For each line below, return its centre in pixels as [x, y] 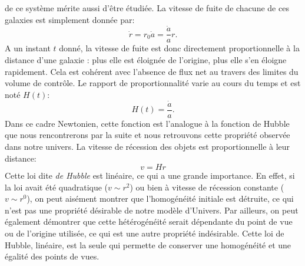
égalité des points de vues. [52, 256]
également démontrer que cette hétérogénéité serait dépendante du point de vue [149, 221]
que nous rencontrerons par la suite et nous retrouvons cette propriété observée [147, 135]
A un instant [28, 48]
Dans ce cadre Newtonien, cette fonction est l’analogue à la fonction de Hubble [147, 123]
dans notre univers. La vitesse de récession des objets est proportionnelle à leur [147, 146]
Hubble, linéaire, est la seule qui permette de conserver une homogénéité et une [148, 244]
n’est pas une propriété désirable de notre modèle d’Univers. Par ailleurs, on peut [152, 210]
